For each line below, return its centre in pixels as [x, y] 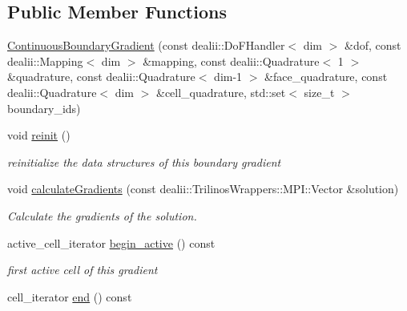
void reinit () [39, 135]
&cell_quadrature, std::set [221, 92]
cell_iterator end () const [70, 296]
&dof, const [373, 45]
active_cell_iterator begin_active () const [111, 242]
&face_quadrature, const [326, 77]
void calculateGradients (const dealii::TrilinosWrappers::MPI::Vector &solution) [203, 189]
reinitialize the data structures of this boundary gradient [144, 162]
